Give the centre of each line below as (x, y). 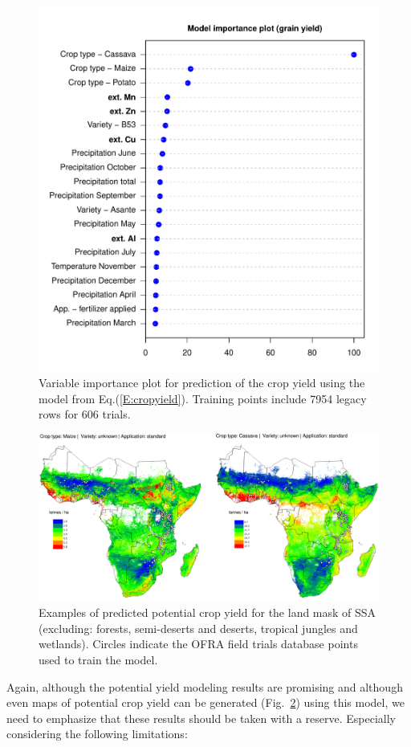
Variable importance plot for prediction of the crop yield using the (202, 383)
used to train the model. (98, 660)
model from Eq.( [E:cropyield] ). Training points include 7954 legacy (203, 398)
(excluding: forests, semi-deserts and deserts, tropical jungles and (198, 628)
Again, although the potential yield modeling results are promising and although (205, 686)
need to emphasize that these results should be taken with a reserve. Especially (201, 718)
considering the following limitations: (97, 734)
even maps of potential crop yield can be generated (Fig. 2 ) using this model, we (205, 702)
